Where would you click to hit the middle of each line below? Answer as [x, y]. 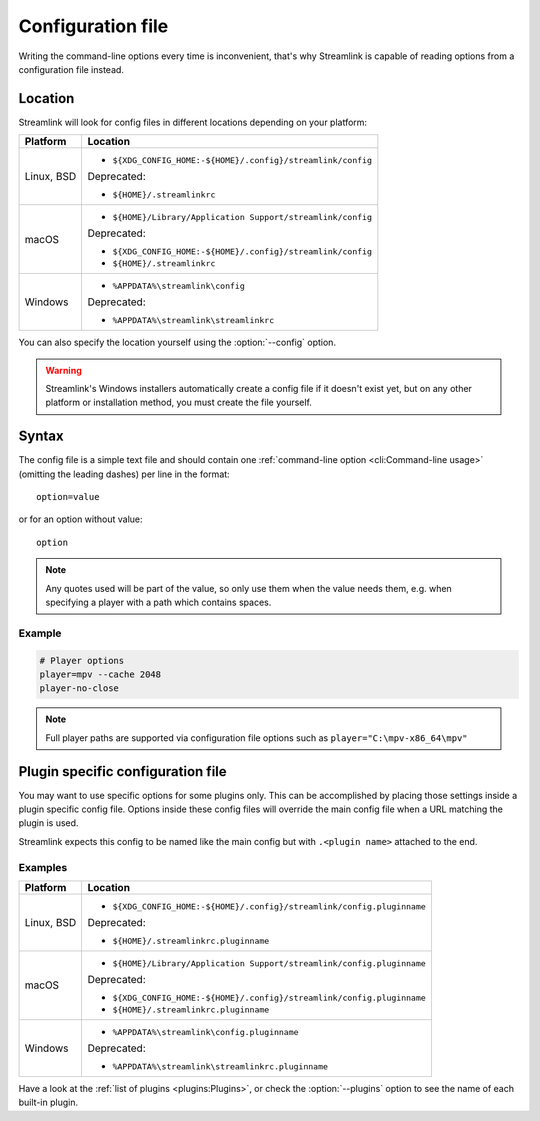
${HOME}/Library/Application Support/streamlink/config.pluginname [269, 963]
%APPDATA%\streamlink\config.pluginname [205, 1031]
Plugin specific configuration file [122, 771]
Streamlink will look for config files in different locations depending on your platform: [193, 122]
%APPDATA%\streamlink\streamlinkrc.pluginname [220, 1066]
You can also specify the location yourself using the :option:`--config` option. [177, 342]
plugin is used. [48, 823]
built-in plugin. [48, 1102]
